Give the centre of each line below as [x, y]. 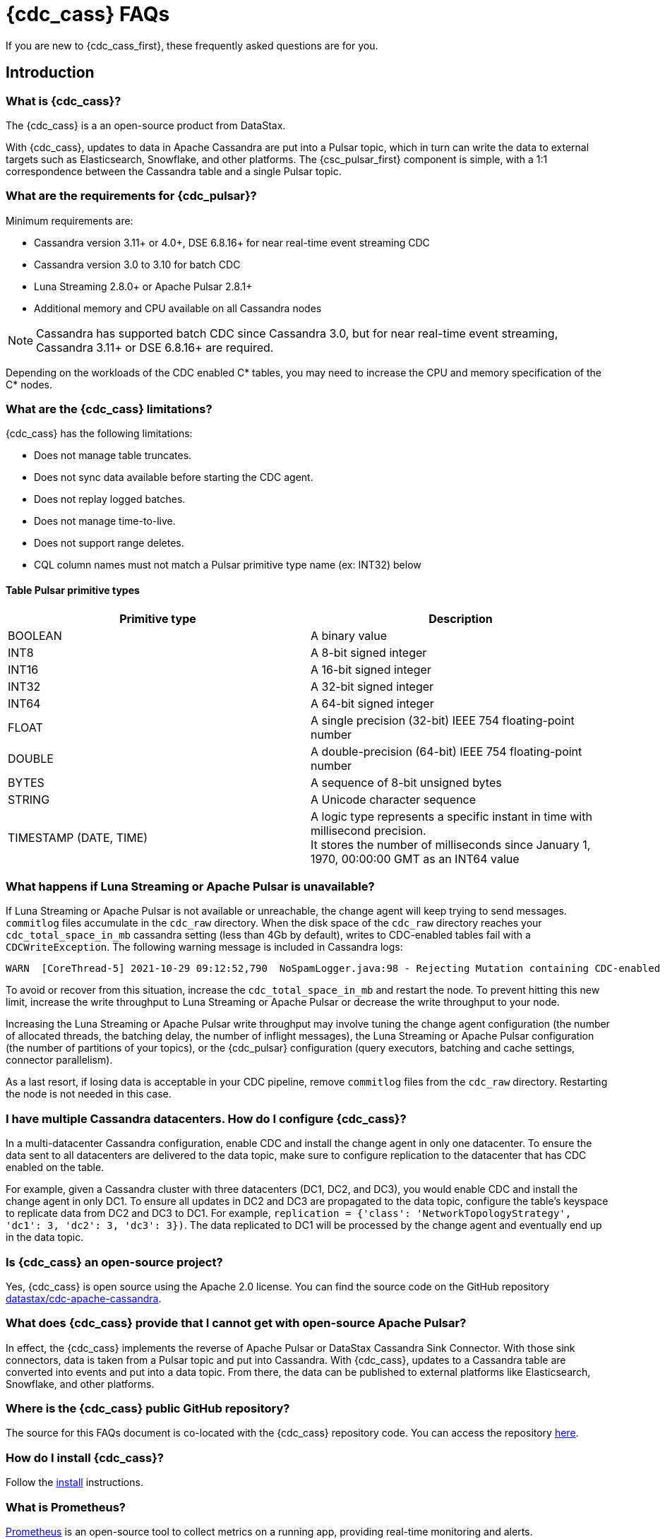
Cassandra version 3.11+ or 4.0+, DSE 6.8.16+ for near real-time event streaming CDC [232, 242]
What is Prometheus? [66, 1507]
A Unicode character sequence [394, 799]
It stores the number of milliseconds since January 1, [451, 844]
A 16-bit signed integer [371, 669]
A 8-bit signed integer [369, 652]
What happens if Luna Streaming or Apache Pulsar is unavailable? [190, 887]
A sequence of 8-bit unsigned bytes [406, 782]
